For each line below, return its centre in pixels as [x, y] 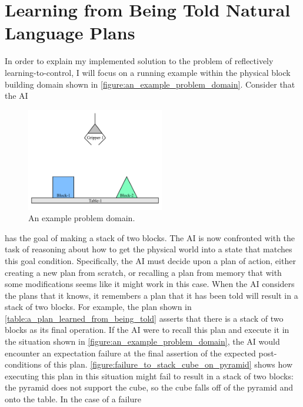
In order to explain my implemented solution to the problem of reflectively [139, 61]
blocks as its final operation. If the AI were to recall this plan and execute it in [147, 330]
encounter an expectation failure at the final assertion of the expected [130, 353]
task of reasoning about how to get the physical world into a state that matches [149, 249]
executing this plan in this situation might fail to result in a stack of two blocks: [149, 376]
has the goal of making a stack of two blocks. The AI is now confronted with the [150, 237]
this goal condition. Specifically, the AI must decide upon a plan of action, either [150, 260]
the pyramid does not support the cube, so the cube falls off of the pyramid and [149, 387]
